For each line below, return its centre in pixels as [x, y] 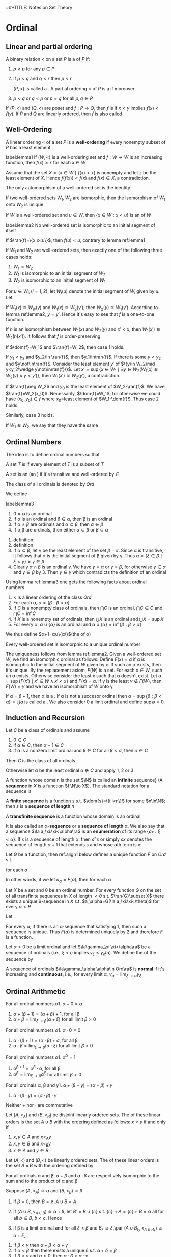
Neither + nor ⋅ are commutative [39, 1105]
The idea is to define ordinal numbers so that [53, 455]
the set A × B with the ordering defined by [50, 1165]
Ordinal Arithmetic [36, 991]
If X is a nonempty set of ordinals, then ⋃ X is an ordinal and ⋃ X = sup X [88, 619]
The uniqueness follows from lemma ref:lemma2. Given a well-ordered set [84, 654]
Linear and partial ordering [49, 47]
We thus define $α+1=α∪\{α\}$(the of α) [48, 634]
